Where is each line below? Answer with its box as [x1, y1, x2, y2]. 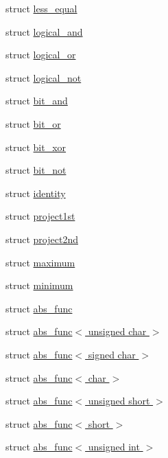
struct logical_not [5, 70, 82, 84]
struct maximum [5, 255, 75, 269]
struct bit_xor [5, 139, 67, 154]
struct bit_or [5, 116, 61, 130]
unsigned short [88, 393, 150, 408]
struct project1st [5, 209, 75, 223]
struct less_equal [5, 1, 77, 15]
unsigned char [88, 324, 147, 339]
